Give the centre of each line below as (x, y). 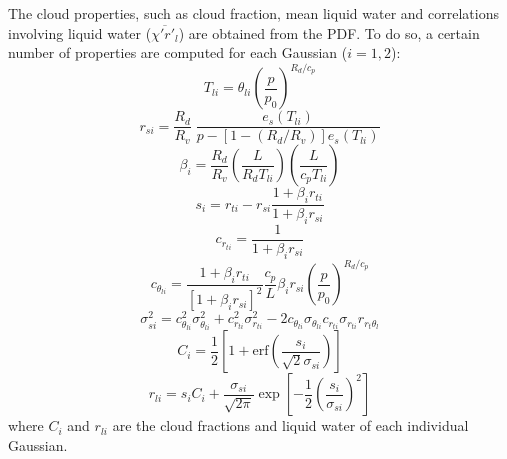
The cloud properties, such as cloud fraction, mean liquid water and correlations (253, 13)
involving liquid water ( (80, 32)
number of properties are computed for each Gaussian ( (178, 52)
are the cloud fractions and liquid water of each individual (290, 425)
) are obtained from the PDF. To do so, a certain (329, 32)
